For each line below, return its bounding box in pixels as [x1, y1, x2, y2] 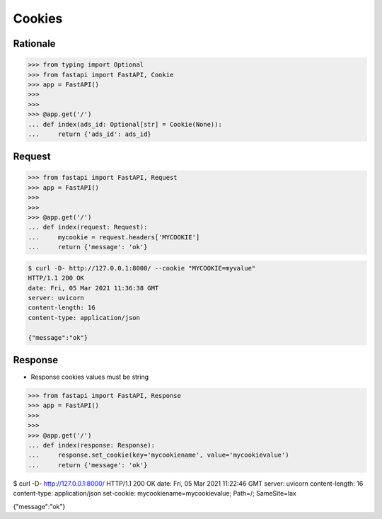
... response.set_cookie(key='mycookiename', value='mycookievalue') [28, 451, 289, 460]
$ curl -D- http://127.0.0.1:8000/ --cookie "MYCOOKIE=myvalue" [28, 264, 256, 272]
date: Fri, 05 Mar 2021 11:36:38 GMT [28, 284, 159, 292]
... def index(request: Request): [28, 223, 148, 232]
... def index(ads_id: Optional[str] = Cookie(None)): [28, 120, 222, 128]
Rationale [13, 38, 56, 50]
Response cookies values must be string [30, 372, 149, 382]
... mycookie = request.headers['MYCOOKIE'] [28, 233, 200, 241]
